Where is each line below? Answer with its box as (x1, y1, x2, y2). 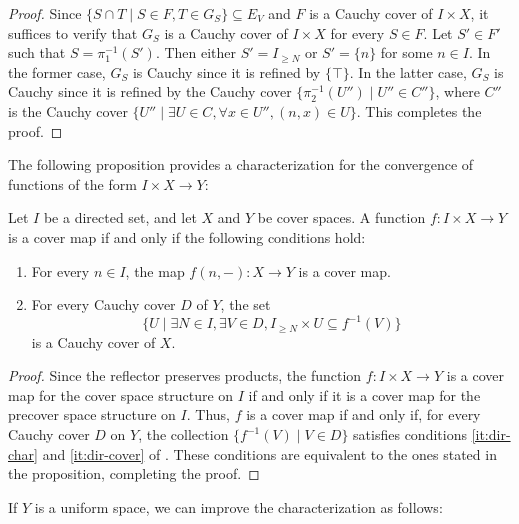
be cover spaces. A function (257, 207, 426, 228)
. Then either (155, 42, 237, 63)
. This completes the (356, 100, 482, 121)
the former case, (8, 61, 106, 82)
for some (380, 42, 433, 63)
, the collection (138, 424, 229, 445)
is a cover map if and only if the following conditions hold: (8, 226, 366, 247)
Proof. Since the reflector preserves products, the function (8, 365, 362, 386)
